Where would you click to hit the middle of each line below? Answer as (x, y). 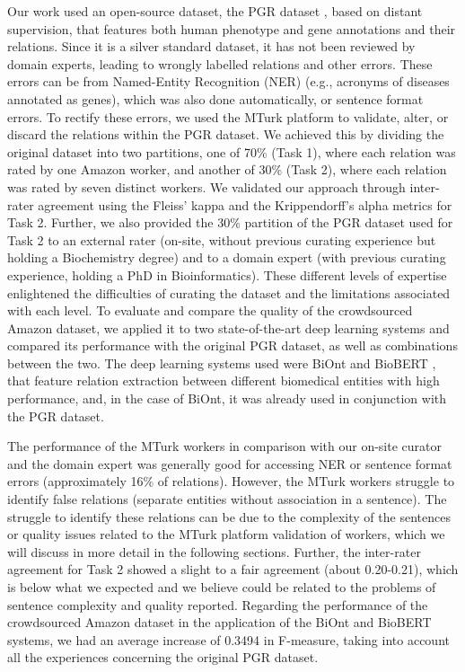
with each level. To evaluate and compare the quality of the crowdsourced (210, 310)
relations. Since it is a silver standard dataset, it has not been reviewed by (211, 46)
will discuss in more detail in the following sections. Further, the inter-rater (214, 551)
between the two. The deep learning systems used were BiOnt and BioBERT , (222, 363)
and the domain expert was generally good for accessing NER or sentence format (230, 463)
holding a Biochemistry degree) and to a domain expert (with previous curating (227, 257)
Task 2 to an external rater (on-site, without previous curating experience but (222, 239)
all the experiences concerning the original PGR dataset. (163, 657)
